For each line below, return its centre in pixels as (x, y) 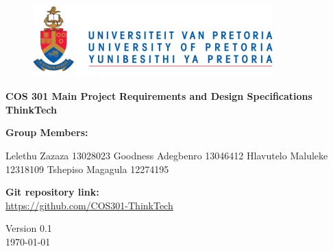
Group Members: (47, 132)
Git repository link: (52, 192)
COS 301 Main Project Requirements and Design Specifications (159, 96)
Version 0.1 (29, 228)
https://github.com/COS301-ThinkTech (89, 205)
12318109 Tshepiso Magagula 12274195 (87, 169)
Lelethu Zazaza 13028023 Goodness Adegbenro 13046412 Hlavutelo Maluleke (167, 155)
